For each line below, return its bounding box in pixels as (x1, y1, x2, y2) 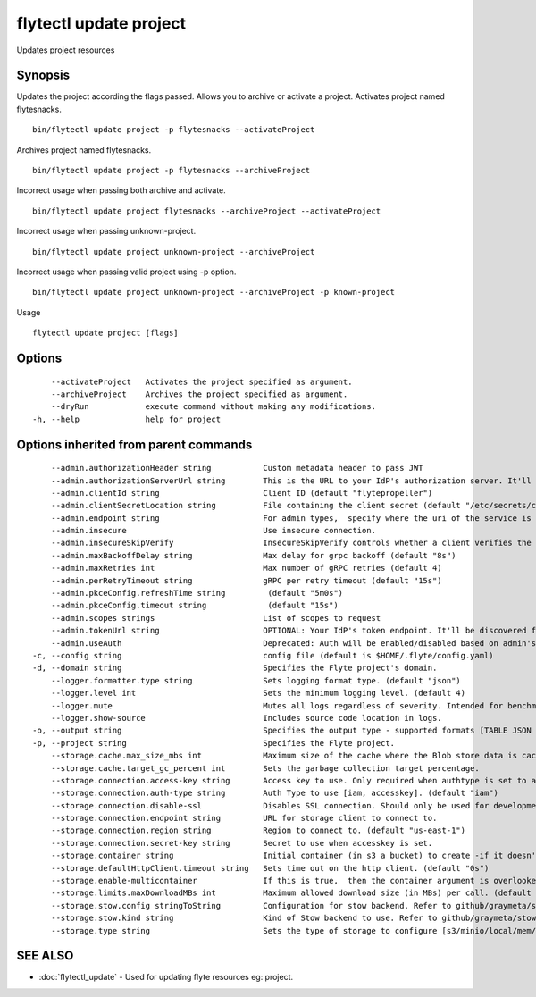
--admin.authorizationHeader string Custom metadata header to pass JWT (50, 463, 423, 473)
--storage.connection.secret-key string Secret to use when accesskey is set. (50, 838, 433, 848)
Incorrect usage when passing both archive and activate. (16, 185, 227, 196)
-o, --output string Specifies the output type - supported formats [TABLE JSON (32, 725, 532, 736)
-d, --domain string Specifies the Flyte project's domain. (32, 663, 438, 674)
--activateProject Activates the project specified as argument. (50, 376, 353, 387)
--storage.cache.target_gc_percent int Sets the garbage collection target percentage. (50, 763, 480, 773)
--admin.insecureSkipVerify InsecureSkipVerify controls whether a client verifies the (50, 538, 532, 549)
